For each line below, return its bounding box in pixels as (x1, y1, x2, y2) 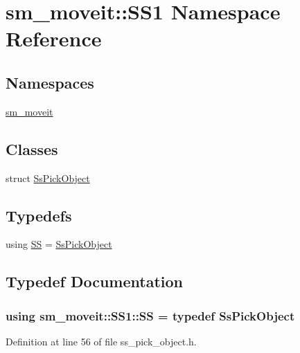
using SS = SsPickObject (6, 237, 112, 251)
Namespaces (6, 71, 94, 93)
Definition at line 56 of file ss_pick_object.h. (6, 334, 197, 348)
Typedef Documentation (6, 271, 183, 292)
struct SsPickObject (6, 170, 90, 185)
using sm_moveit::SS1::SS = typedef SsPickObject (6, 307, 295, 324)
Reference (6, 24, 102, 53)
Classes (6, 138, 58, 159)
